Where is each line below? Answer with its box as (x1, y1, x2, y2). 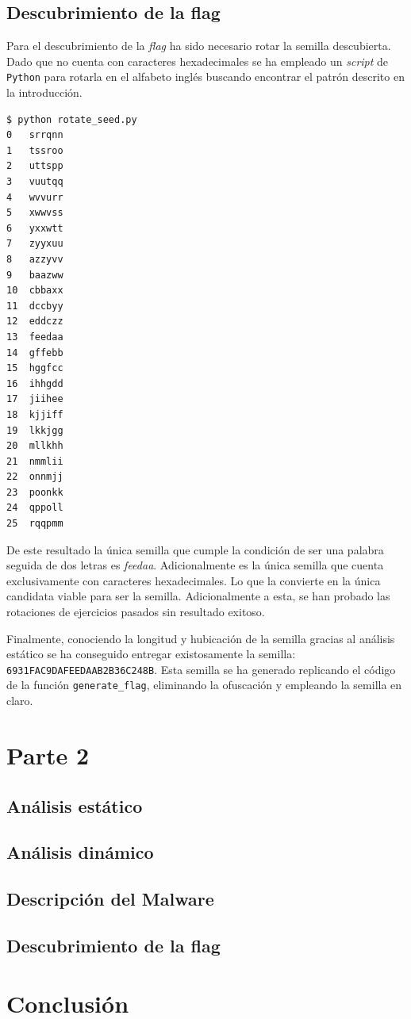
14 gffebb (6, 347, 63, 358)
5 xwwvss (6, 207, 63, 219)
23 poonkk (6, 486, 63, 498)
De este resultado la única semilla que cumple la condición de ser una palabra (6, 541, 384, 557)
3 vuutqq (6, 176, 63, 188)
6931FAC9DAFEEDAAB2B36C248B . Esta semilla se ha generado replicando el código (6, 661, 396, 677)
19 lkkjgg (6, 424, 63, 436)
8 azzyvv (6, 253, 63, 265)
